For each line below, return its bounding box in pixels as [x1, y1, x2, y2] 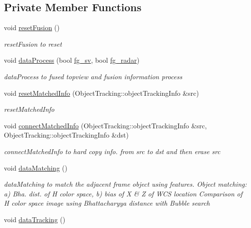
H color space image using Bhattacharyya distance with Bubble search [4, 198, 210, 208]
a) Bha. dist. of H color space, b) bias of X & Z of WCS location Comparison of [4, 188, 243, 198]
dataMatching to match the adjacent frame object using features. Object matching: [4, 179, 247, 189]
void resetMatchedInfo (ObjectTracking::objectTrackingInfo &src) [4, 88, 199, 98]
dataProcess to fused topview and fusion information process [4, 71, 183, 81]
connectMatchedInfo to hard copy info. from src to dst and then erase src [4, 146, 220, 156]
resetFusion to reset [4, 38, 62, 49]
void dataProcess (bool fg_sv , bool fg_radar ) [4, 55, 140, 65]
